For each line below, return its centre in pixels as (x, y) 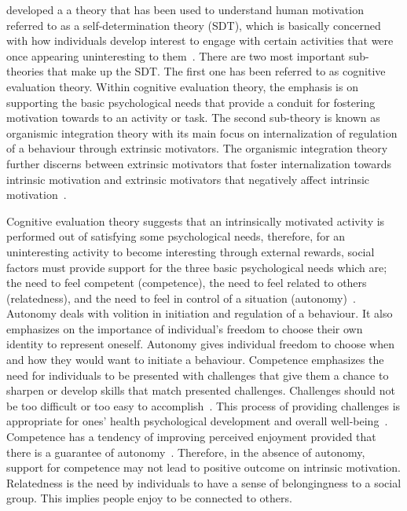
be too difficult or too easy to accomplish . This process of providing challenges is (203, 405)
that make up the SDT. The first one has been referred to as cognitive (216, 71)
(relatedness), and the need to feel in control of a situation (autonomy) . (181, 298)
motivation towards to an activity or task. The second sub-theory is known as (193, 118)
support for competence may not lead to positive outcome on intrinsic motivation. (204, 467)
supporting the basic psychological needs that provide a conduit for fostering (191, 102)
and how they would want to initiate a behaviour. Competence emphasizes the (195, 360)
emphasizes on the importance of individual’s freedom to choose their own (185, 328)
